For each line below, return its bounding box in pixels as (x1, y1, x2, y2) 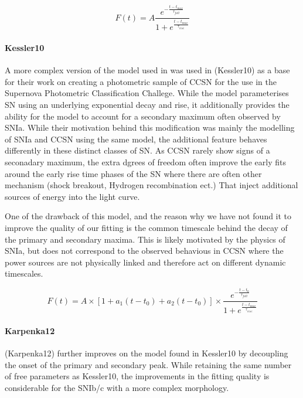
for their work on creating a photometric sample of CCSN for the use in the (5, 75, 277, 87)
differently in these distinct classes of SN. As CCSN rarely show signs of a (5, 144, 270, 157)
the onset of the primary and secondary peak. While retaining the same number (5, 358, 292, 370)
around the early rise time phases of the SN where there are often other (5, 167, 262, 179)
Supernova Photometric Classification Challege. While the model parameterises (5, 87, 289, 99)
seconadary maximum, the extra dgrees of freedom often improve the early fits (5, 155, 286, 168)
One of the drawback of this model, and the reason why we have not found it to (5, 210, 292, 222)
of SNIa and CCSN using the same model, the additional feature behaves (5, 132, 267, 145)
